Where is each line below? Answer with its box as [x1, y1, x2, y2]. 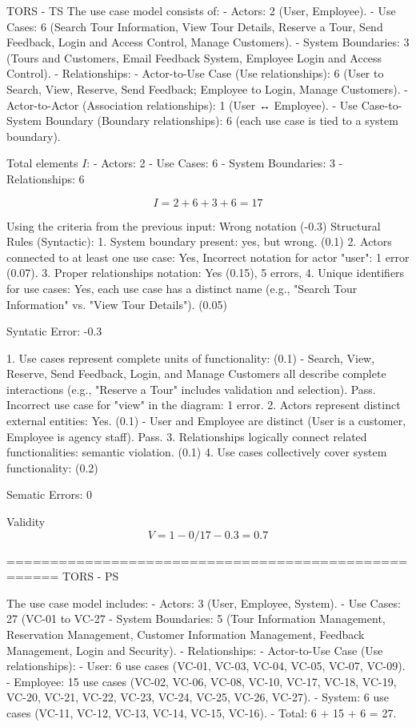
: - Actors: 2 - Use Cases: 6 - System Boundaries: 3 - [86, 155, 343, 171]
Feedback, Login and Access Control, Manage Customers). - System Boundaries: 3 [6, 34, 410, 50]
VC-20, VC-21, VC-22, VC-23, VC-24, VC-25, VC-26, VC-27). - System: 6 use [6, 689, 389, 705]
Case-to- [361, 96, 402, 113]
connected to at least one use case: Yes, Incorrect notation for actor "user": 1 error [6, 248, 410, 265]
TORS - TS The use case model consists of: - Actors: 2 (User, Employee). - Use [6, 2, 396, 18]
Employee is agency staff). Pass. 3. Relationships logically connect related [6, 428, 367, 444]
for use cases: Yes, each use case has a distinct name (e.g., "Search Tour [6, 279, 358, 296]
